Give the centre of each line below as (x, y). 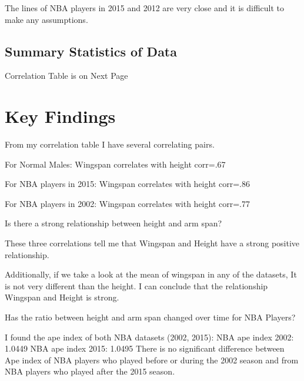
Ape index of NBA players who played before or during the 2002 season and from (152, 360)
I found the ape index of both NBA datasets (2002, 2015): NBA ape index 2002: (149, 337)
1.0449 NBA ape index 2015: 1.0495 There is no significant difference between (145, 348)
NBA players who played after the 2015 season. (90, 371)
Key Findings (60, 116)
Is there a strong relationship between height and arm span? (113, 223)
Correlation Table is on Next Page (66, 76)
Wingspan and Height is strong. (62, 297)
